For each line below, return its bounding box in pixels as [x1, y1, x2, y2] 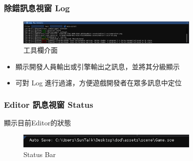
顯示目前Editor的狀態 [4, 118, 71, 128]
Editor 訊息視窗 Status [4, 98, 93, 110]
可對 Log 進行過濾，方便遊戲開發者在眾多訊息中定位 [15, 78, 182, 88]
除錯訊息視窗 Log [4, 1, 70, 14]
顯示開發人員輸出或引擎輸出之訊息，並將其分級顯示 [15, 61, 180, 71]
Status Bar [23, 149, 56, 159]
